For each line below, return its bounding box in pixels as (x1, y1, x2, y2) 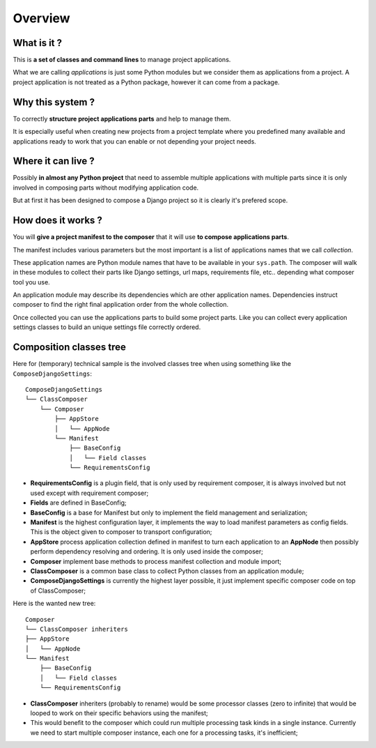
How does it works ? (13, 215, 102, 227)
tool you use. (13, 277, 50, 286)
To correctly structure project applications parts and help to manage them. (13, 114, 231, 123)
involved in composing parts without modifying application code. (13, 183, 199, 192)
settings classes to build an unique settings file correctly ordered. (13, 323, 201, 331)
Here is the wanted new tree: (13, 600, 96, 608)
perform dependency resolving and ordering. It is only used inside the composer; (30, 547, 264, 556)
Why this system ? (13, 96, 95, 108)
